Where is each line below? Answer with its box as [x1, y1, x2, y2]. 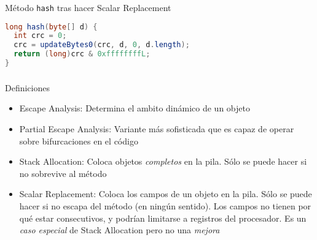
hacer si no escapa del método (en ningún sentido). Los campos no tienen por [19, 200, 311, 212]
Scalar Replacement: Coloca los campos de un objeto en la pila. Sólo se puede [19, 187, 312, 200]
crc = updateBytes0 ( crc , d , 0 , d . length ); [14, 40, 190, 50]
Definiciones [5, 81, 50, 94]
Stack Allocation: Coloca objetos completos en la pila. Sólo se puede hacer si [19, 155, 307, 168]
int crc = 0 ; [14, 31, 67, 40]
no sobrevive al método [19, 167, 107, 179]
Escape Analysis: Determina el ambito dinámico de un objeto [19, 102, 250, 114]
